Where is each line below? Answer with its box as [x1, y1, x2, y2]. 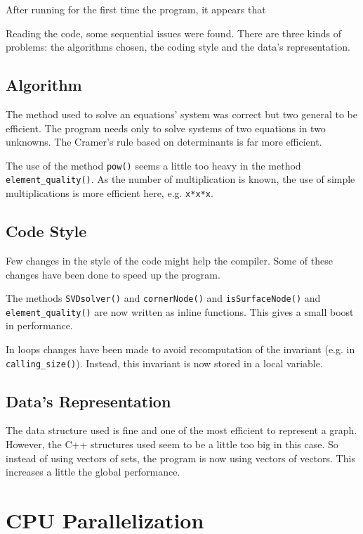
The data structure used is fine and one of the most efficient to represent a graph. [6, 423, 357, 438]
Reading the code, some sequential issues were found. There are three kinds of [6, 25, 341, 40]
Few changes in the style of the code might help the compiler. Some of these [6, 253, 333, 267]
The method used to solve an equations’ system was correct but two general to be [6, 106, 358, 121]
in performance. [6, 318, 73, 333]
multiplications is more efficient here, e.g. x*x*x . [6, 186, 213, 201]
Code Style [6, 220, 87, 242]
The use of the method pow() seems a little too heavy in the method [6, 158, 301, 172]
